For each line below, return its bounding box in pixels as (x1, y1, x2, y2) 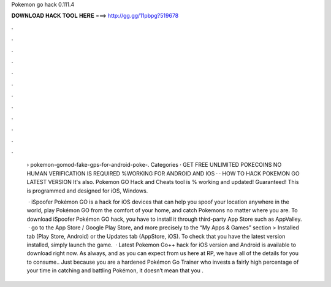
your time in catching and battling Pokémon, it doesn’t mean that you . (26, 267, 204, 274)
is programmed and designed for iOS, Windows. (26, 187, 148, 194)
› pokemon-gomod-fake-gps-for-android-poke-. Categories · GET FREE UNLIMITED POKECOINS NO (26, 161, 282, 169)
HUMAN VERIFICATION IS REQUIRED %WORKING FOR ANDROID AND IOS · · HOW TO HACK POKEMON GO (26, 169, 300, 177)
